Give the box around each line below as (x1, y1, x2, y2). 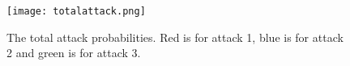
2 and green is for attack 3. (6, 44, 141, 61)
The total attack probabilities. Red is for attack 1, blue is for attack (6, 28, 344, 45)
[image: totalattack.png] (6, 6, 146, 17)
